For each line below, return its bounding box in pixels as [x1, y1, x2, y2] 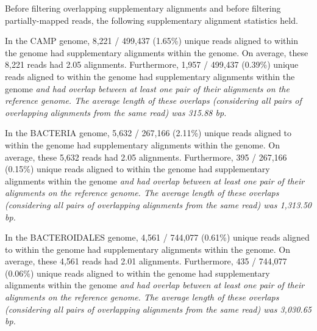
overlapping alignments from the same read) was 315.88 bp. [5, 106, 227, 118]
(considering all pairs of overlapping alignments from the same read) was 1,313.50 [5, 198, 312, 211]
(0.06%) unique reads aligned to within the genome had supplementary [5, 266, 270, 279]
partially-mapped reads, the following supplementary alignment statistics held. [5, 13, 298, 26]
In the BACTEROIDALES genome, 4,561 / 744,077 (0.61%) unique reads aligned [5, 231, 310, 244]
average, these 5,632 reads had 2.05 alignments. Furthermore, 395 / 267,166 [5, 150, 287, 163]
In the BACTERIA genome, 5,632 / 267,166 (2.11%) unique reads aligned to [5, 126, 292, 139]
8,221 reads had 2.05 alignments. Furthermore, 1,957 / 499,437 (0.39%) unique [5, 58, 299, 71]
